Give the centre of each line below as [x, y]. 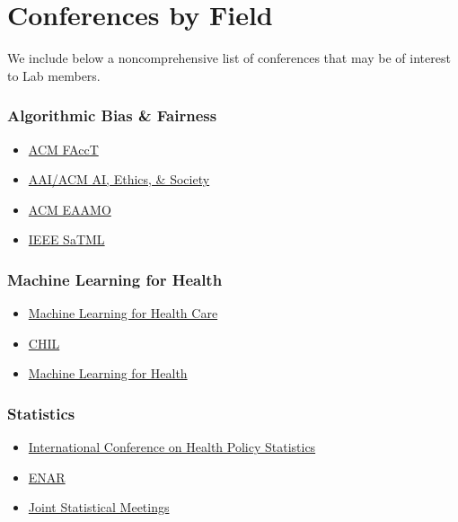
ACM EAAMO [70, 209]
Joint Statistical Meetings [99, 507]
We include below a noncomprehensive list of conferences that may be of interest [229, 58]
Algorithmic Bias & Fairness [112, 115]
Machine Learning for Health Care [123, 313]
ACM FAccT [63, 149]
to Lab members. [54, 75]
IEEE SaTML [66, 239]
